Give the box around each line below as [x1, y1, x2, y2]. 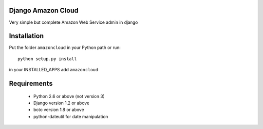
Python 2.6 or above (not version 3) [33, 93, 105, 99]
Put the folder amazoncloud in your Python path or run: [9, 45, 121, 50]
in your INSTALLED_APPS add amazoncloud [9, 67, 98, 73]
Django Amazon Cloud [9, 6, 79, 15]
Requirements [9, 80, 53, 88]
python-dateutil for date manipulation [33, 113, 108, 119]
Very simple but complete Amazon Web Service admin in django [9, 19, 138, 25]
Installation [9, 32, 44, 40]
